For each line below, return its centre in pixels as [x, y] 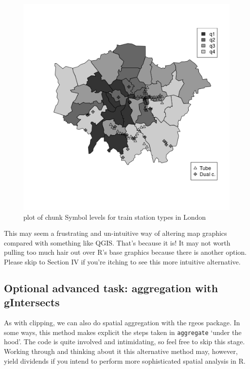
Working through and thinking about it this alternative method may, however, [121, 351]
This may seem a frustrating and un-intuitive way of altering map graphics [116, 233]
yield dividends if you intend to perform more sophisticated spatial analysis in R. [125, 360]
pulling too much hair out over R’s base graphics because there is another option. [125, 252]
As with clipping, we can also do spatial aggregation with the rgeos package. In [122, 323]
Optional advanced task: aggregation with [111, 288]
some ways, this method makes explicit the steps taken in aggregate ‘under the [123, 332]
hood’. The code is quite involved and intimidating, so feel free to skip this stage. [125, 342]
